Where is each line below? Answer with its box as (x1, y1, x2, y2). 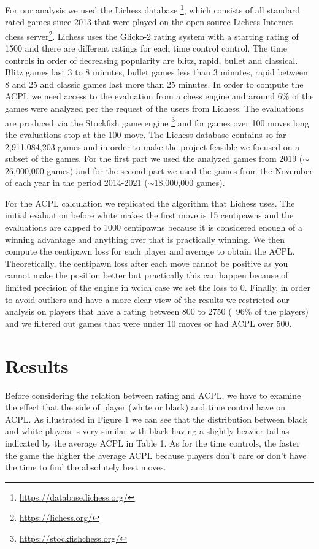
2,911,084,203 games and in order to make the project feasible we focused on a (5, 140, 300, 153)
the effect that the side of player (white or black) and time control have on (5, 401, 286, 413)
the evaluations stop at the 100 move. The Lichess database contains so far (5, 128, 286, 140)
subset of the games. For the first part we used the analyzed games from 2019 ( (5, 152, 303, 165)
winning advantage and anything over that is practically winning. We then (5, 232, 285, 245)
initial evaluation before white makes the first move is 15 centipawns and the (5, 209, 294, 221)
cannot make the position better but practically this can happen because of (5, 269, 288, 282)
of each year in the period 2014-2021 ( (5, 176, 148, 189)
